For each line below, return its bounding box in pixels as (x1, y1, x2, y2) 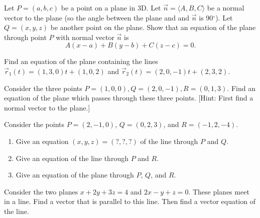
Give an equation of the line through (16, 152, 128, 163)
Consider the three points (4, 82, 82, 93)
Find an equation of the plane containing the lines (4, 56, 158, 66)
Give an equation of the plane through (16, 169, 134, 180)
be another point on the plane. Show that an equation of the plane (50, 22, 256, 32)
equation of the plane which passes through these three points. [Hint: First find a (4, 92, 253, 103)
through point (4, 31, 47, 42)
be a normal (207, 2, 244, 12)
